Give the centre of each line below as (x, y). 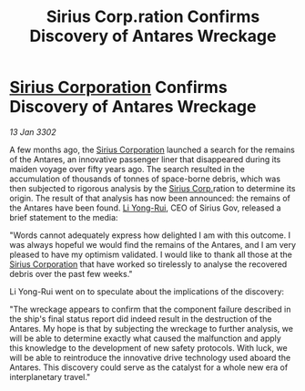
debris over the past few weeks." (71, 273)
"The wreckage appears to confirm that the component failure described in (150, 309)
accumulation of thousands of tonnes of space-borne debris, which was (145, 179)
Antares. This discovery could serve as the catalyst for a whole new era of (149, 367)
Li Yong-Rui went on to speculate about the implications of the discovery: (147, 291)
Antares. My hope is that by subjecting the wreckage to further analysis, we (152, 328)
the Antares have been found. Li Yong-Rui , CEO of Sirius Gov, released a (145, 208)
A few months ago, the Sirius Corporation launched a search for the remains (152, 149)
